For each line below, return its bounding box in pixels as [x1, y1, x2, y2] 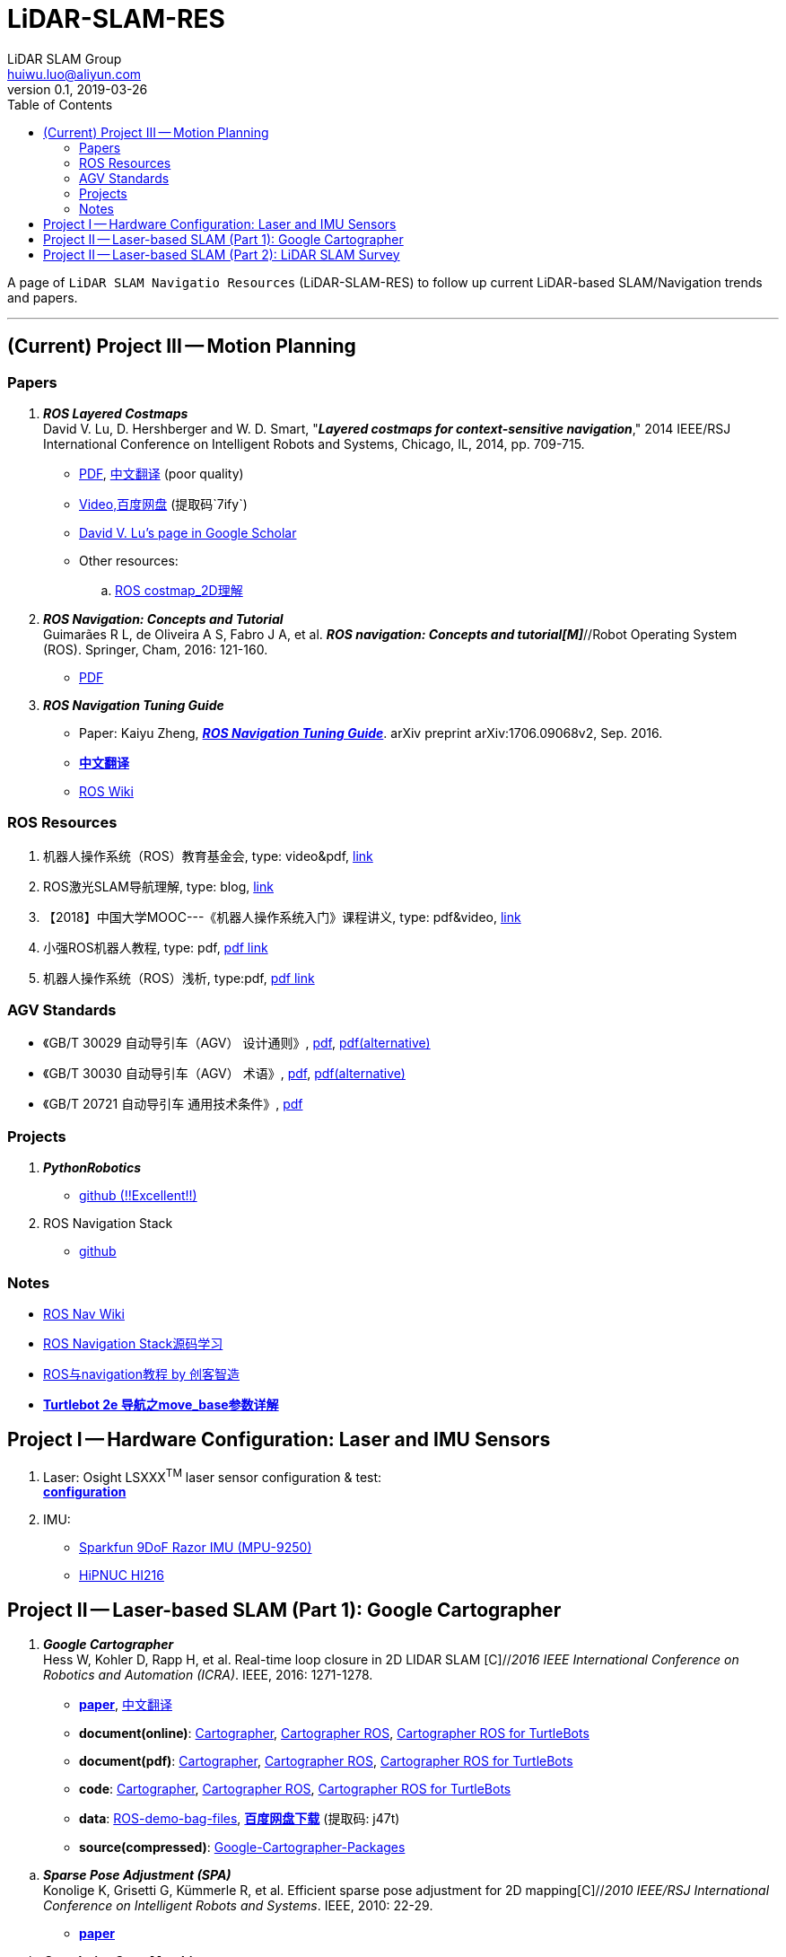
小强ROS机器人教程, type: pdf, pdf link [43, 939, 268, 955]
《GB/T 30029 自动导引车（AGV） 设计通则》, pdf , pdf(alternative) [43, 1035, 431, 1051]
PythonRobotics [43, 1160, 141, 1176]
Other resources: [79, 552, 179, 568]
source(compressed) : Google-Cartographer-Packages [79, 1839, 406, 1856]
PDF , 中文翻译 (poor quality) [79, 465, 244, 481]
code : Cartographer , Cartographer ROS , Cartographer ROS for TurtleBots [79, 1781, 511, 1797]
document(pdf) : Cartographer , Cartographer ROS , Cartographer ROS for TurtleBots [79, 1753, 573, 1769]
